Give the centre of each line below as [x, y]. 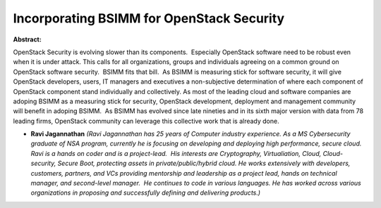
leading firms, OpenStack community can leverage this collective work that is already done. [146, 121]
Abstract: [27, 39]
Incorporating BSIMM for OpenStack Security [149, 18]
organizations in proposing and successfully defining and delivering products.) [146, 193]
